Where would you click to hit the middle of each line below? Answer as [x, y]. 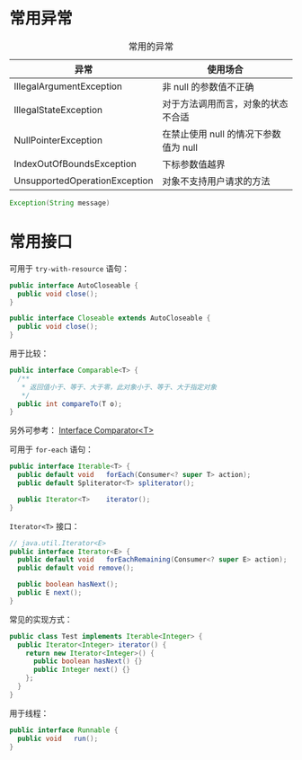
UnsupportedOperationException [84, 181]
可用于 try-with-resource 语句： [70, 268]
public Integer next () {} [81, 670]
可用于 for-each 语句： [52, 449]
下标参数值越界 [193, 164]
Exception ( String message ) [60, 203]
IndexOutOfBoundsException [75, 163]
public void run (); [58, 738]
